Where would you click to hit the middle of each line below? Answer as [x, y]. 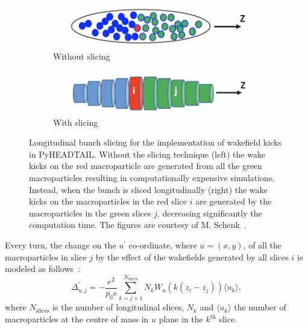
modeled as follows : [42, 269]
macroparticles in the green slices [90, 213]
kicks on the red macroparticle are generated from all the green [146, 166]
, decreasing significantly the [209, 213]
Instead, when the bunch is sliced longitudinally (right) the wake [148, 189]
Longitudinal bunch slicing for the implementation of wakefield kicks [155, 142]
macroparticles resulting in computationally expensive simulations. [152, 177]
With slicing [76, 122]
